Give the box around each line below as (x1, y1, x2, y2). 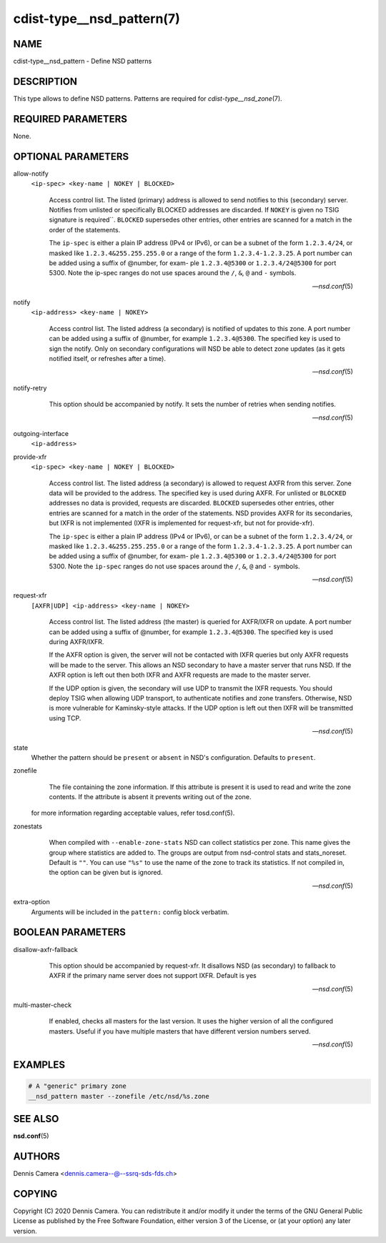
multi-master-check (13, 1001, 71, 1009)
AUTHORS (13, 1150, 61, 1162)
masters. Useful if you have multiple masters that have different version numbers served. (49, 1026, 311, 1036)
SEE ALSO (13, 1113, 59, 1125)
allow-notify (13, 169, 49, 178)
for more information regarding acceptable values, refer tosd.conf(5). (31, 808, 235, 818)
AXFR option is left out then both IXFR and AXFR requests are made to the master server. (49, 670, 311, 679)
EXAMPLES (13, 1059, 66, 1071)
